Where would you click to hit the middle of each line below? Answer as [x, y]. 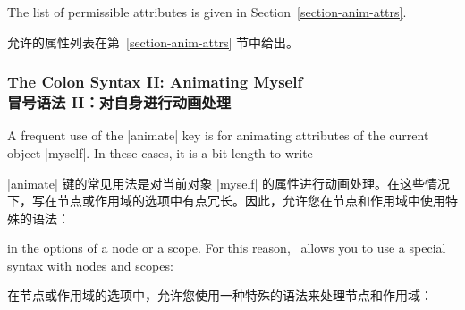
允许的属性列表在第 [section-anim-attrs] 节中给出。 [153, 42]
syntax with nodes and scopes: [90, 265]
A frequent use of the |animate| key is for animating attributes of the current [218, 135]
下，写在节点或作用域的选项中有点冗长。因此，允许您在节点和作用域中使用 [226, 201]
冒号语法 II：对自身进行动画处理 [119, 102]
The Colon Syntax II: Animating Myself [155, 82]
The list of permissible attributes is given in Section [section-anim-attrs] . [207, 12]
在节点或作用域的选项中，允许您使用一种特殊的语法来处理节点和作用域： [220, 295]
